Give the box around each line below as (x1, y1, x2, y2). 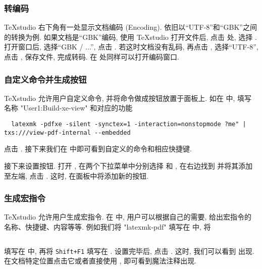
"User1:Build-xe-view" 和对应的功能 (20, 102, 133, 113)
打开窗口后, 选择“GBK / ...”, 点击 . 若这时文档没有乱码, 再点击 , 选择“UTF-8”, (4, 41, 258, 52)
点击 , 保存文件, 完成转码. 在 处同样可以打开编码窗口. (4, 51, 179, 62)
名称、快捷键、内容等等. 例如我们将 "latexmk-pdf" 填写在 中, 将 (4, 221, 211, 232)
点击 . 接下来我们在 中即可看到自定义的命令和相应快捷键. (4, 143, 192, 154)
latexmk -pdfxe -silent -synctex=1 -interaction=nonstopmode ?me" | (11, 121, 246, 128)
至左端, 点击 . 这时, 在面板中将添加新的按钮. (4, 170, 149, 181)
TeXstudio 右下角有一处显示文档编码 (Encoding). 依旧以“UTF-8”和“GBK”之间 (4, 22, 257, 32)
